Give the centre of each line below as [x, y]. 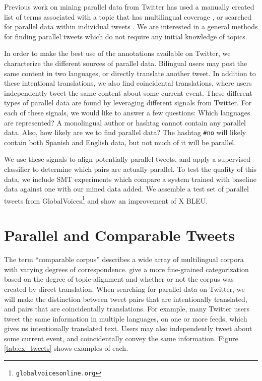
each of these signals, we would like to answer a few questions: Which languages [127, 112]
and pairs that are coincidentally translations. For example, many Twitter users [127, 309]
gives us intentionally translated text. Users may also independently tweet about [128, 328]
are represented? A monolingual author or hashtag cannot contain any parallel [125, 122]
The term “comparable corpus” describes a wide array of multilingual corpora [124, 259]
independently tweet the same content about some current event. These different [128, 92]
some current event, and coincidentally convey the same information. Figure [121, 338]
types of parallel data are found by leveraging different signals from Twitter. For [128, 103]
